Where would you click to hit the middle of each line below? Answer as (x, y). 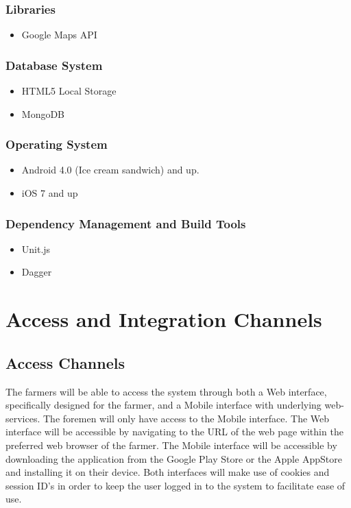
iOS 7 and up (50, 193)
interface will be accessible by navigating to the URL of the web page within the (174, 432)
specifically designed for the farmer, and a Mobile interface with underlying (164, 405)
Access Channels (65, 362)
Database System (54, 65)
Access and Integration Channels (164, 319)
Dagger (37, 272)
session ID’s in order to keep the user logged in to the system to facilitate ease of (175, 485)
